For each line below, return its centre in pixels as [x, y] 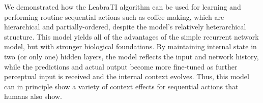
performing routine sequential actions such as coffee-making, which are [114, 16]
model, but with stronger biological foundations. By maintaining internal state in [130, 46]
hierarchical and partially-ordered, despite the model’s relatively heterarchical [125, 27]
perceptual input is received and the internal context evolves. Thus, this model [127, 76]
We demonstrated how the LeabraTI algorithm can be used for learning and [123, 7]
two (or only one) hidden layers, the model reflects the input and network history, [131, 56]
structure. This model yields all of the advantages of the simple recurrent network [131, 36]
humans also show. [33, 96]
